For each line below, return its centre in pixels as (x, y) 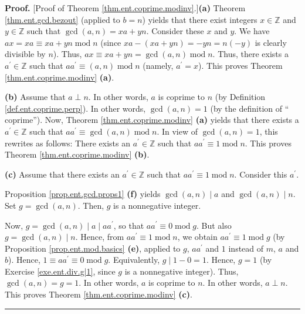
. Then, (91, 205)
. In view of (177, 131)
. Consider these (175, 31)
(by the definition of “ (250, 108)
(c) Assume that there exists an (62, 174)
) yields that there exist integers (200, 19)
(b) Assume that (35, 97)
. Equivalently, (134, 260)
